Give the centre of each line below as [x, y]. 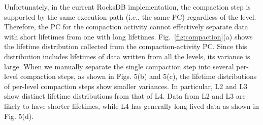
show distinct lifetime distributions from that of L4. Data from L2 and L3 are [125, 96]
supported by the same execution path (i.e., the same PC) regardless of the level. [130, 16]
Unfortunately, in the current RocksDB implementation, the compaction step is [127, 7]
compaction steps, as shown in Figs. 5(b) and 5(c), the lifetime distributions [138, 76]
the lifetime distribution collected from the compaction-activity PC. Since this [126, 46]
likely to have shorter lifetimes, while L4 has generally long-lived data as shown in [131, 106]
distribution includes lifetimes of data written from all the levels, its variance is [127, 56]
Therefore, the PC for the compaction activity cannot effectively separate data [126, 27]
